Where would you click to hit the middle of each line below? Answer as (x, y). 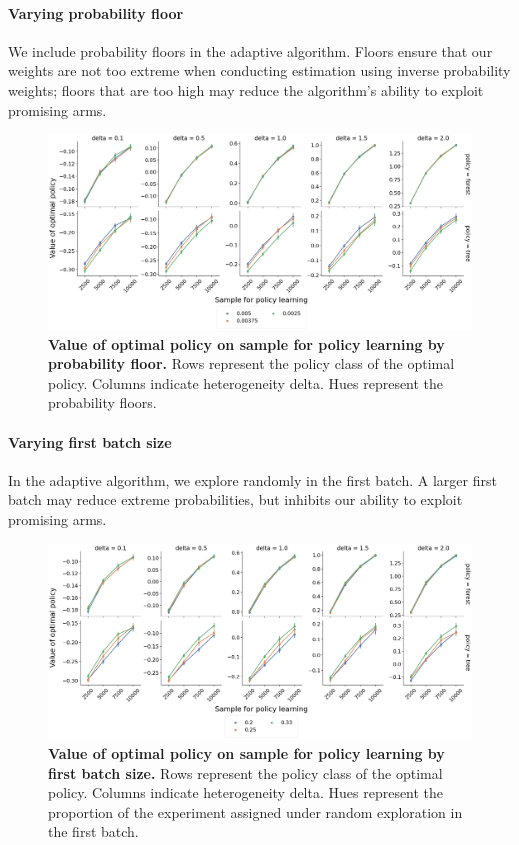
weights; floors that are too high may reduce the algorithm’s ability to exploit (246, 89)
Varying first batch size (90, 441)
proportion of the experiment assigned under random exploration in (255, 811)
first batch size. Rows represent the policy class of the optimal (245, 772)
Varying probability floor (96, 12)
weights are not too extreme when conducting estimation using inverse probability (259, 70)
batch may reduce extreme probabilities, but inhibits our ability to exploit (235, 499)
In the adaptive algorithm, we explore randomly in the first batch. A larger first (252, 479)
